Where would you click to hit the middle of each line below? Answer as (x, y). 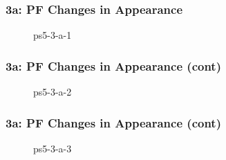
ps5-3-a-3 (53, 148)
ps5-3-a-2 (53, 92)
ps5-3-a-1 (53, 35)
